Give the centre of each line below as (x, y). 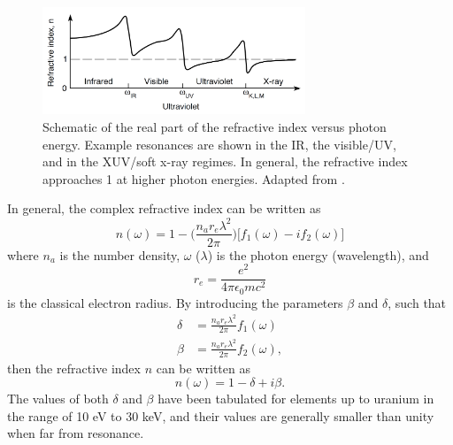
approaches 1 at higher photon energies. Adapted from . (194, 178)
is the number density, (120, 254)
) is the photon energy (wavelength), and (318, 254)
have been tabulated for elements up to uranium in (296, 399)
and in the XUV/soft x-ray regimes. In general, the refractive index (225, 161)
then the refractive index (74, 368)
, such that (417, 302)
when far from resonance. (76, 433)
